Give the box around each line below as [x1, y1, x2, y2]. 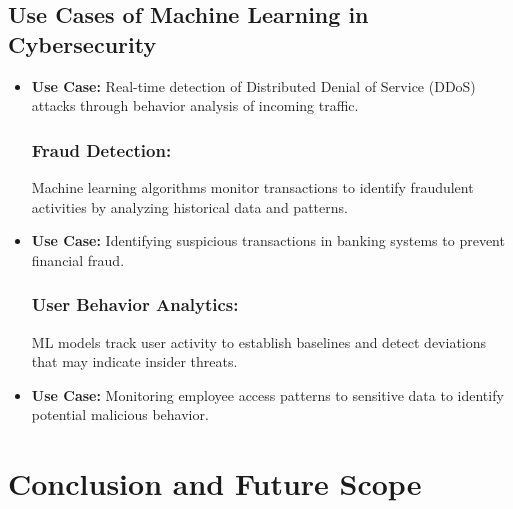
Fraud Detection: [31, 137, 172, 162]
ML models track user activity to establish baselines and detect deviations [31, 331, 487, 352]
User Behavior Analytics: [31, 292, 239, 317]
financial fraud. [31, 249, 125, 270]
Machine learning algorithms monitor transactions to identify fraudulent [31, 177, 474, 197]
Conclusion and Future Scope [8, 463, 422, 504]
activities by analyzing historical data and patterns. [31, 196, 348, 217]
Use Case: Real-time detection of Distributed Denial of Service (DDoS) [31, 75, 476, 96]
